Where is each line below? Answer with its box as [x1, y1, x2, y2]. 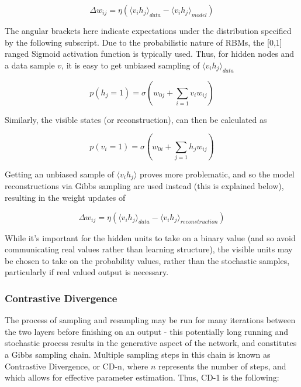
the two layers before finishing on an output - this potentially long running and [5, 325, 288, 337]
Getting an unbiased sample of [5, 167, 114, 180]
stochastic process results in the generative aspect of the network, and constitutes [5, 337, 297, 349]
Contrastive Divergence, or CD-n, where [5, 359, 148, 372]
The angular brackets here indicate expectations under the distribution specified [5, 25, 292, 36]
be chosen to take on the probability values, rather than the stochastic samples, [5, 254, 290, 266]
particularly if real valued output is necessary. [5, 266, 169, 278]
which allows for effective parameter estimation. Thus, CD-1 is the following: [5, 371, 279, 383]
